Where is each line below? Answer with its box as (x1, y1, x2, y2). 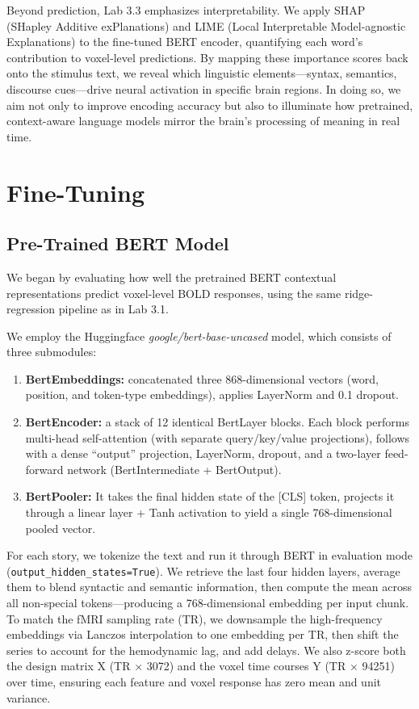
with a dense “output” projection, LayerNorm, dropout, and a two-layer (25, 445, 381, 462)
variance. (6, 689, 51, 706)
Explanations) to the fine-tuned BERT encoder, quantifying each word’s (6, 33, 363, 50)
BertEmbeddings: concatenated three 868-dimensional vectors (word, (25, 370, 379, 387)
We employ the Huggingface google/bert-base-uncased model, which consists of (6, 327, 392, 344)
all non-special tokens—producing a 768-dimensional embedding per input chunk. (6, 594, 409, 611)
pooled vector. (25, 519, 96, 536)
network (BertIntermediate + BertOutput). (67, 460, 282, 477)
